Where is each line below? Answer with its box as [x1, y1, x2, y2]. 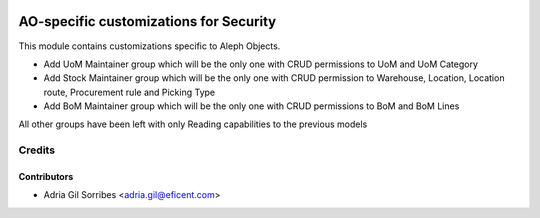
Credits [18, 143, 55, 157]
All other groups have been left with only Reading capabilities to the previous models [18, 118, 368, 130]
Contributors [18, 171, 74, 183]
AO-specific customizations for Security [18, 13, 277, 30]
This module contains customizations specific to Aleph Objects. [18, 40, 281, 52]
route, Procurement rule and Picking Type [43, 86, 215, 98]
